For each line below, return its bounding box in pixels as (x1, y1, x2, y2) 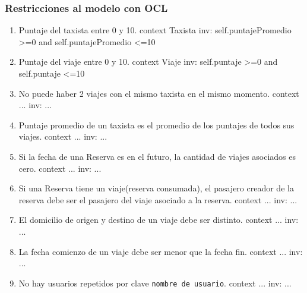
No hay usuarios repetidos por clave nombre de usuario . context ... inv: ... (18, 276, 292, 289)
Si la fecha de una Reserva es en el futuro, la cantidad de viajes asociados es (18, 150, 296, 162)
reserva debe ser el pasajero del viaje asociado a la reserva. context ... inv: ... (18, 193, 297, 206)
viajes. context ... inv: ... (18, 130, 107, 143)
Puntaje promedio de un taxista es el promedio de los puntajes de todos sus (18, 118, 295, 131)
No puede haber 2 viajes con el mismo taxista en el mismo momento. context (18, 87, 299, 99)
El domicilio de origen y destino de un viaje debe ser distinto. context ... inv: (18, 213, 299, 226)
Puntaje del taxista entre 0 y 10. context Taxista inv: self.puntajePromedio (18, 24, 292, 36)
